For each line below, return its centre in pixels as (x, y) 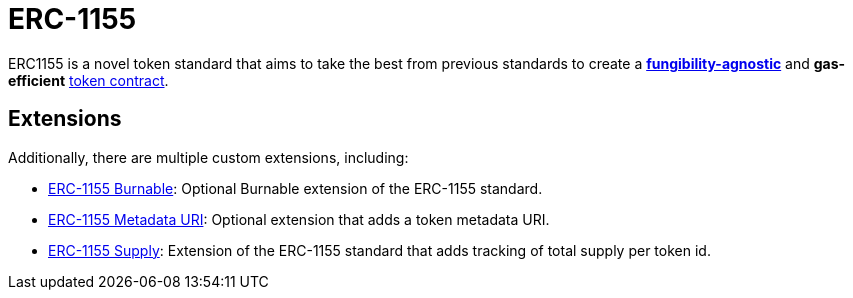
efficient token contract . (88, 80)
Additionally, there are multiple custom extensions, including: (208, 157)
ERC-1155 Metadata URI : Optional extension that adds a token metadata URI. (299, 219)
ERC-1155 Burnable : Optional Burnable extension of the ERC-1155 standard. (295, 188)
